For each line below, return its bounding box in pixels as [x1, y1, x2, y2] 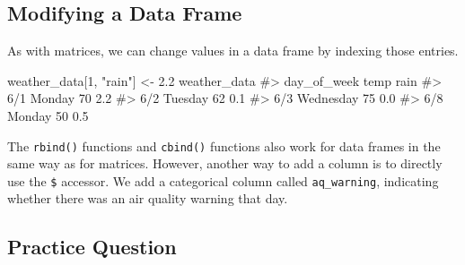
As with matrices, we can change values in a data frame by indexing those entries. [7, 41, 459, 60]
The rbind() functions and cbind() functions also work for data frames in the [7, 136, 441, 155]
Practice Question [7, 233, 177, 261]
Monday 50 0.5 [7, 106, 89, 124]
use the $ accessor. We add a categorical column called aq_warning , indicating [7, 171, 439, 190]
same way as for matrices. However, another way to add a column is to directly [7, 154, 443, 173]
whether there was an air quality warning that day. [7, 189, 288, 208]
